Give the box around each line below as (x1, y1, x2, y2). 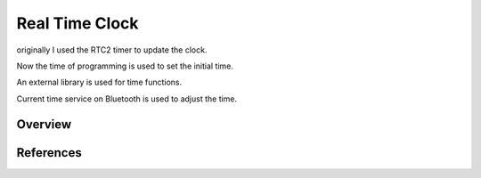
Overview (16, 117, 72, 132)
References (16, 145, 82, 160)
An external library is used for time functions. (16, 77, 183, 88)
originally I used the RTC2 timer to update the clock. (16, 44, 208, 55)
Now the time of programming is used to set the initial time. (16, 61, 233, 71)
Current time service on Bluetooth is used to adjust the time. (16, 93, 238, 104)
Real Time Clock (16, 13, 139, 33)
